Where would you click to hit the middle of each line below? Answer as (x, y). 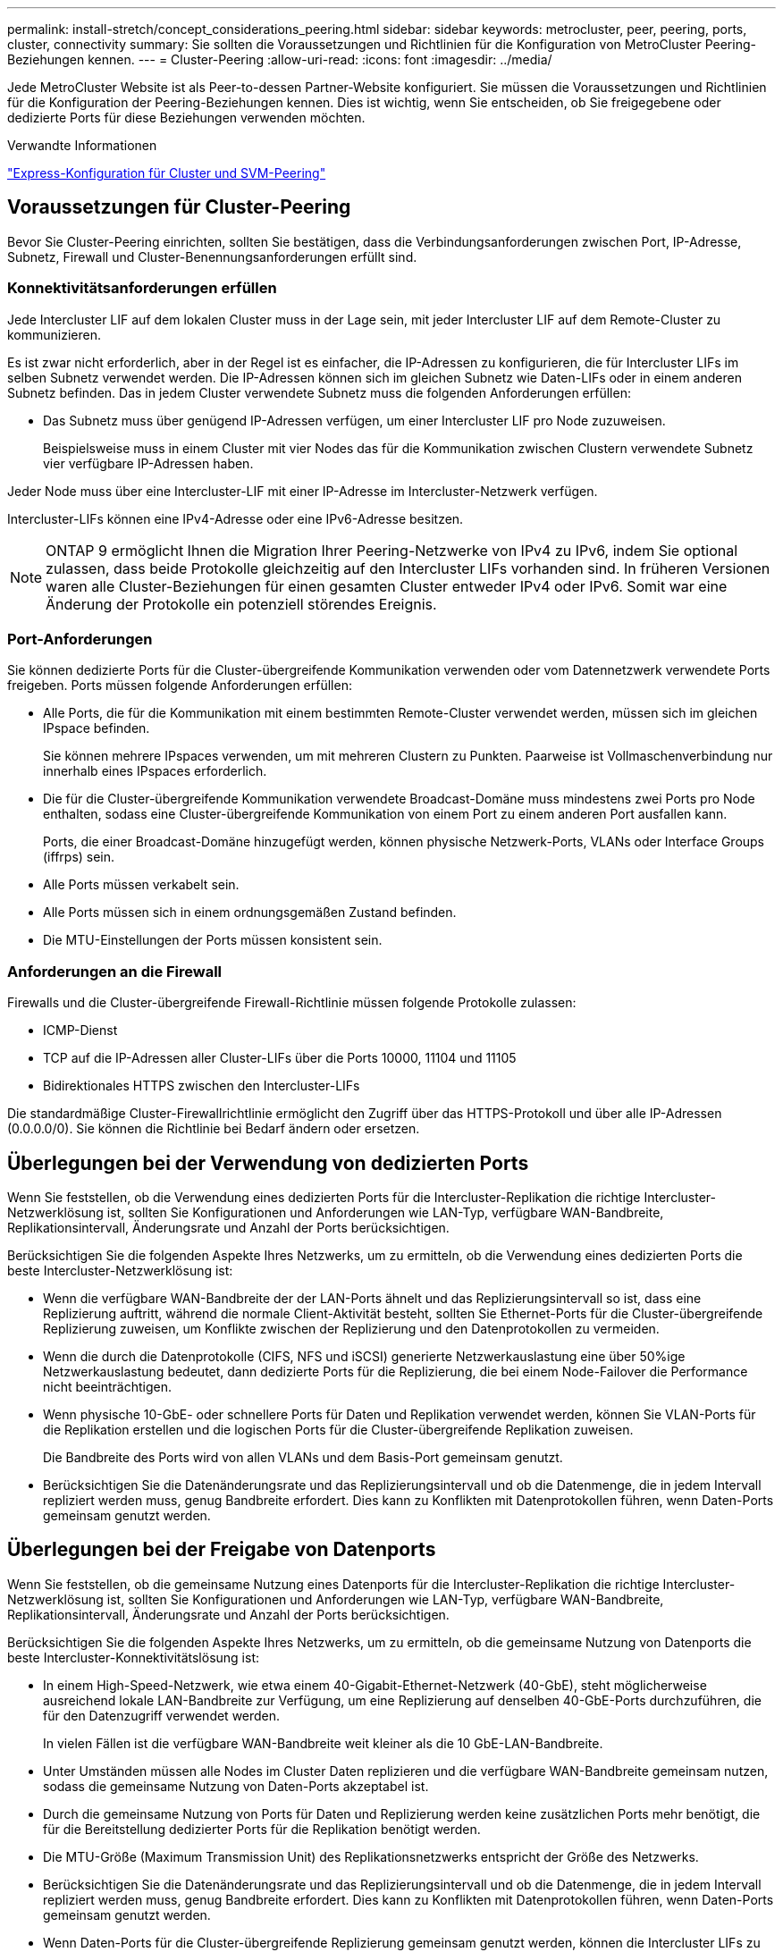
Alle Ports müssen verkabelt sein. (141, 885)
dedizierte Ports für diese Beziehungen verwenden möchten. (186, 118)
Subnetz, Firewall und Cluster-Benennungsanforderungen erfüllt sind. (212, 257)
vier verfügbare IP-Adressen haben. (148, 463)
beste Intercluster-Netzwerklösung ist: (120, 1270)
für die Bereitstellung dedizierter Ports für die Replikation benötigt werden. (262, 1829)
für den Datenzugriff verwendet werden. (162, 1715)
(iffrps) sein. (79, 857)
